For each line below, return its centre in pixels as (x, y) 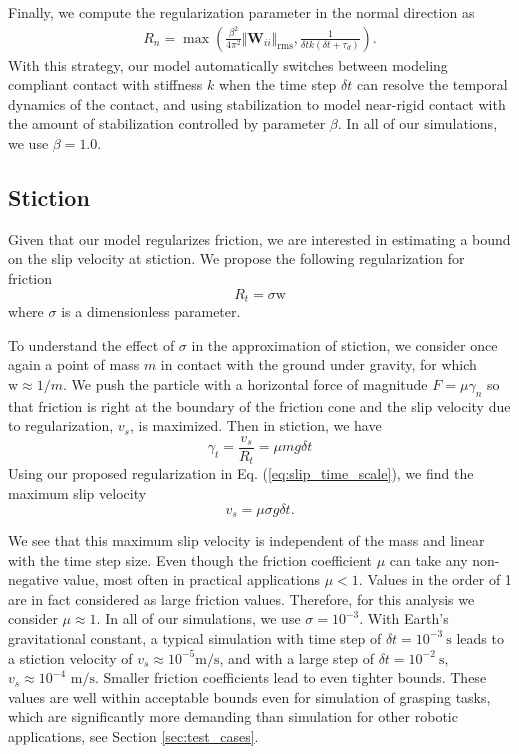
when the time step (277, 84)
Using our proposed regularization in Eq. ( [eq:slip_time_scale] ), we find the (241, 473)
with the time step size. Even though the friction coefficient (190, 559)
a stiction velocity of (70, 657)
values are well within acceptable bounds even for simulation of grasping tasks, (249, 696)
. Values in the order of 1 (435, 579)
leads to (480, 637)
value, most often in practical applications (192, 579)
